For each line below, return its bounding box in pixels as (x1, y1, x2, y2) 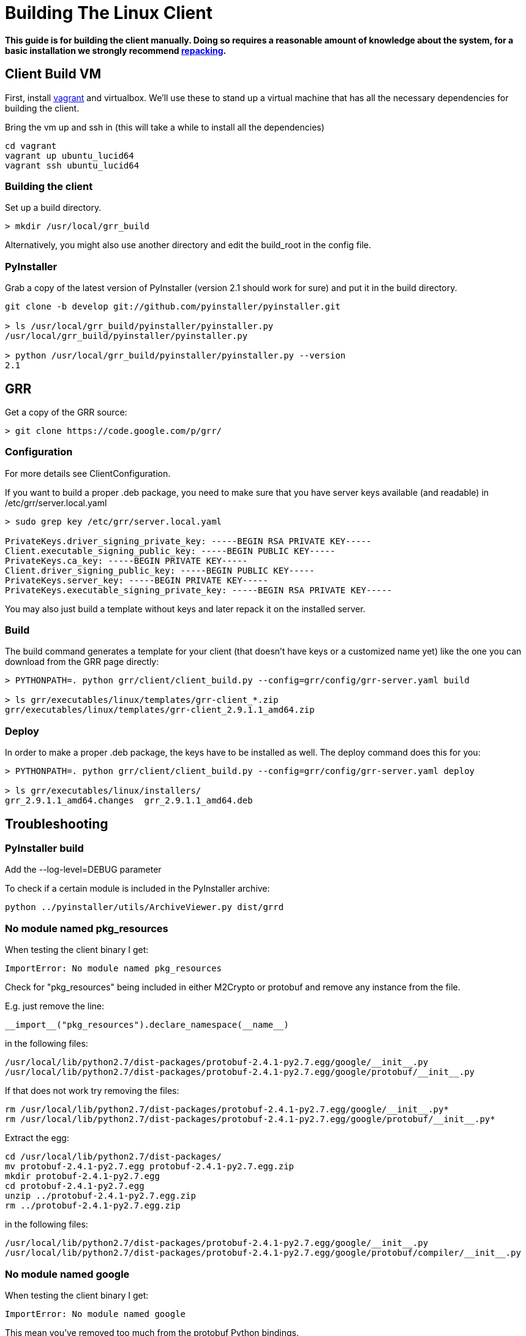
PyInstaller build (5, 842, 84, 855)
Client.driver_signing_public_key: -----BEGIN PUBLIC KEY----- (5, 565, 315, 575)
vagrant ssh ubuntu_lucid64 (5, 160, 140, 170)
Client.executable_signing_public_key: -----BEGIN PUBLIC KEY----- (5, 545, 336, 556)
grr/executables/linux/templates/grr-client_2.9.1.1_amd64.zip (5, 705, 315, 715)
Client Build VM (5, 66, 101, 82)
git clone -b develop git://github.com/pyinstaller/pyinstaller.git (5, 302, 340, 312)
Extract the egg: (5, 1133, 69, 1144)
